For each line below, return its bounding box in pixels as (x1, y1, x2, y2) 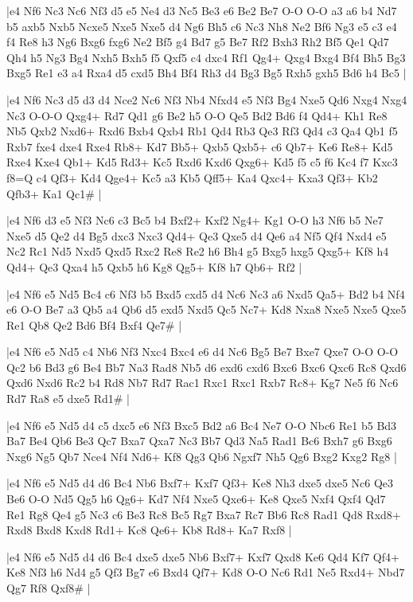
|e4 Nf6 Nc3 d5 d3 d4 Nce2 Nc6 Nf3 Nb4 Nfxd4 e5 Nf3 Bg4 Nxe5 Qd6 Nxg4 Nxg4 (6, 91, 407, 107)
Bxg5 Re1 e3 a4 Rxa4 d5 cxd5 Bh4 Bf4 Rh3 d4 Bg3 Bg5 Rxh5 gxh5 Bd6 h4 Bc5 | (6, 64, 407, 81)
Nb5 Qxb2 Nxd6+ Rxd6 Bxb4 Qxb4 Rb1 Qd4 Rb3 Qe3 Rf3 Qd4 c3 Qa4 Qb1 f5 (6, 123, 398, 139)
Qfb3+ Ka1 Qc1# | (6, 185, 102, 201)
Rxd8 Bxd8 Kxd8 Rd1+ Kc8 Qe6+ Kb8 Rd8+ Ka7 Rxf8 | (6, 522, 292, 538)
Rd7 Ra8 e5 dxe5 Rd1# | (6, 390, 130, 407)
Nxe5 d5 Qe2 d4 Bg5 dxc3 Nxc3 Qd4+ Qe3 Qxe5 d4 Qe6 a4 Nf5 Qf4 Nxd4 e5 (6, 227, 387, 244)
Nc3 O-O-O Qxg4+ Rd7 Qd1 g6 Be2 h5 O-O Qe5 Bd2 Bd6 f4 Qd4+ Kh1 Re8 (6, 107, 388, 123)
